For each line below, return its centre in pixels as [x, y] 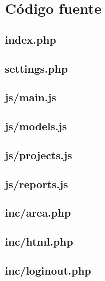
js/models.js [36, 126]
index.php [31, 39]
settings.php [37, 68]
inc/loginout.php [48, 270]
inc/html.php [39, 241]
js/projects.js [39, 155]
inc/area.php [38, 212]
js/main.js [31, 97]
